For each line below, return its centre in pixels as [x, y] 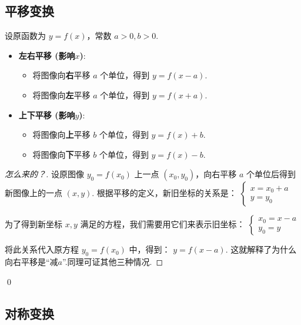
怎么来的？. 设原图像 [44, 174]
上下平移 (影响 [47, 115]
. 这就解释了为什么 [261, 249]
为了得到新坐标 [34, 224]
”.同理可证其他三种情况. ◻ [113, 262]
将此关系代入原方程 [42, 249]
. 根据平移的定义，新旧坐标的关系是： [164, 193]
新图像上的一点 [34, 193]
